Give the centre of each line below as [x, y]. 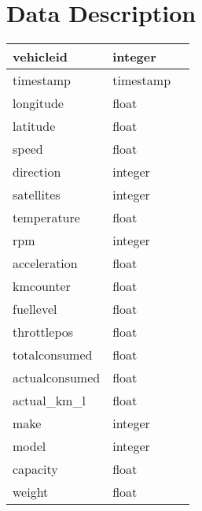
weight [31, 492]
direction [37, 172]
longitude [38, 103]
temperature [46, 218]
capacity [35, 469]
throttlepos [43, 332]
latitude [34, 126]
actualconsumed [57, 378]
